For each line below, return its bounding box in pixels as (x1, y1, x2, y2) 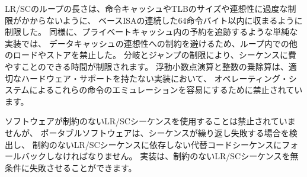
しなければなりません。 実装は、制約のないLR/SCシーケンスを (46, 150, 290, 162)
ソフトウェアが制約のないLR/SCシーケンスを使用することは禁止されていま (5, 115, 296, 127)
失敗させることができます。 (29, 161, 137, 173)
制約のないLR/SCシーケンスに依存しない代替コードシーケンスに (32, 138, 282, 150)
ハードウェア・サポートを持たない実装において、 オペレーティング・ (21, 72, 289, 84)
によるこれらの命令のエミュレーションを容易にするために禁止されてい (29, 83, 303, 96)
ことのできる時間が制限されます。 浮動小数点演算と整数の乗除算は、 (21, 60, 289, 72)
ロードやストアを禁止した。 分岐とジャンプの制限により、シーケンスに (12, 49, 288, 61)
